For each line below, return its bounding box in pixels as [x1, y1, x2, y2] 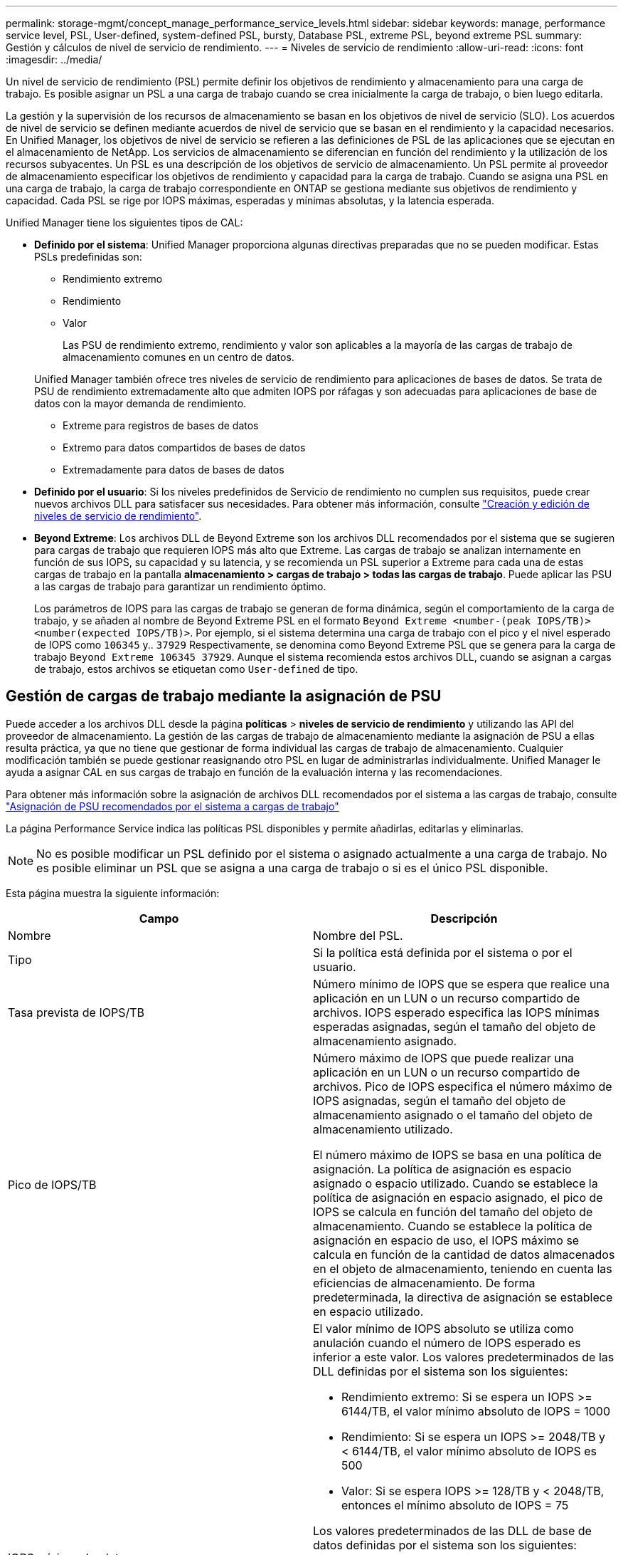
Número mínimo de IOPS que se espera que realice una [313, 976, 609, 991]
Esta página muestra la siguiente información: [6, 886, 220, 899]
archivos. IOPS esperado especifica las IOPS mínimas [313, 1005, 600, 1020]
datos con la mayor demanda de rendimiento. [34, 397, 247, 409]
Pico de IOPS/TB [8, 1177, 97, 1192]
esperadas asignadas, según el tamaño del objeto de [313, 1019, 596, 1034]
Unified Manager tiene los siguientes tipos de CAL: [6, 216, 243, 229]
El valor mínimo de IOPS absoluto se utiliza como [313, 1321, 574, 1336]
